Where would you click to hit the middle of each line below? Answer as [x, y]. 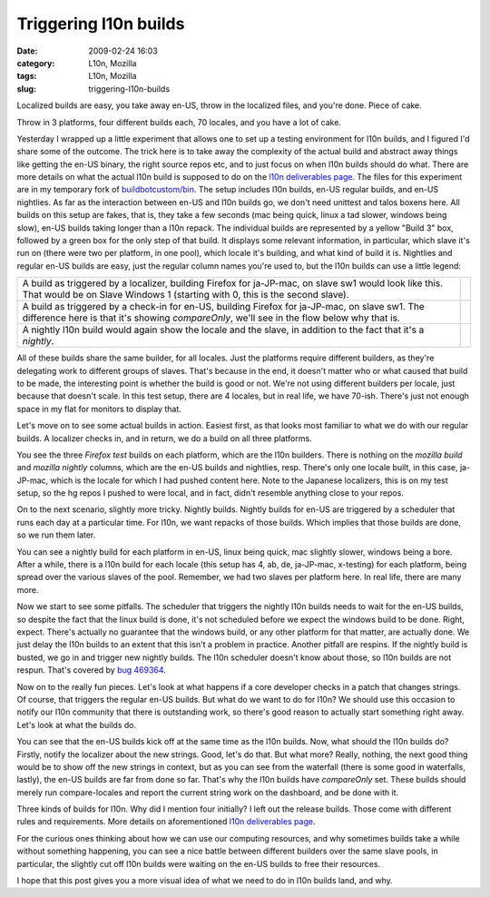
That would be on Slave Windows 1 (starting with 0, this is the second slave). [186, 295]
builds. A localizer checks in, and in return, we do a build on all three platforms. [164, 438]
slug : [26, 89]
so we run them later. [56, 535]
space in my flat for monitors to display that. [99, 409]
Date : [27, 51]
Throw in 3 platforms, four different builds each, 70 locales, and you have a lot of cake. [179, 122]
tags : [27, 76]
